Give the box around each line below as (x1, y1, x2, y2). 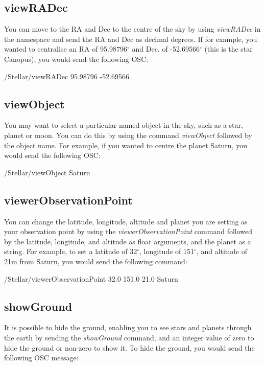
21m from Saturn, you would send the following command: (4, 256, 187, 266)
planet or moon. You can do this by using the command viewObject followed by (4, 129, 252, 140)
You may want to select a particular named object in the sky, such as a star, (4, 120, 243, 130)
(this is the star (204, 43, 253, 54)
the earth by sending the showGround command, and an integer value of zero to (4, 332, 254, 342)
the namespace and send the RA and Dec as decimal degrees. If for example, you (4, 33, 257, 44)
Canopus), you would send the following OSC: (4, 53, 149, 64)
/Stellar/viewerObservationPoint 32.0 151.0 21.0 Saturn (4, 273, 178, 284)
